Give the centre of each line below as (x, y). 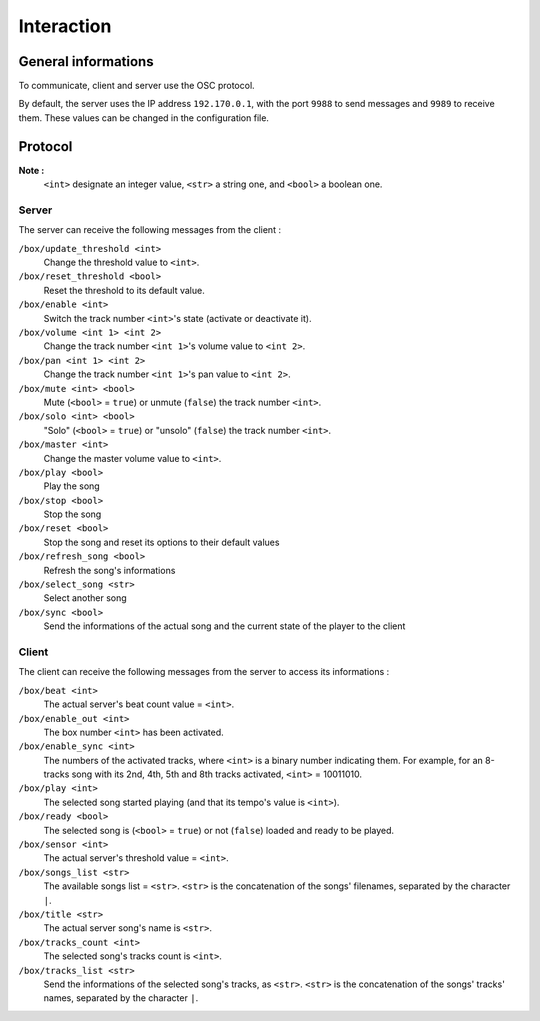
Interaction (65, 26)
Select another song (85, 598)
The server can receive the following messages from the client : (150, 230)
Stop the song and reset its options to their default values (161, 542)
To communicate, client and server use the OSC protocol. (136, 86)
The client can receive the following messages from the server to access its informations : (204, 672)
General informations (86, 61)
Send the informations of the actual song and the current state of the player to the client (224, 626)
